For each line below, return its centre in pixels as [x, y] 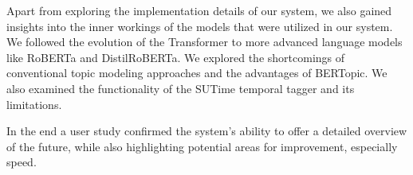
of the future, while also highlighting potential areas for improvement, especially [202, 146]
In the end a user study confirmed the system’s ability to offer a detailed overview [207, 131]
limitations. [34, 104]
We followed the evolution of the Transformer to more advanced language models [205, 42]
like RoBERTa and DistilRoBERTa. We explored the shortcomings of [176, 57]
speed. [22, 162]
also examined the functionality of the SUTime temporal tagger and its [181, 88]
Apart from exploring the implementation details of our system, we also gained [199, 10]
